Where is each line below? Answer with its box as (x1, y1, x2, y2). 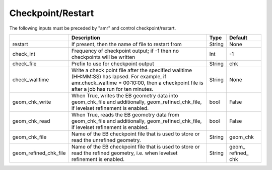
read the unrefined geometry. (71, 136, 141, 143)
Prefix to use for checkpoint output (71, 60, 155, 67)
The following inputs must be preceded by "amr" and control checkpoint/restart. (9, 25, 176, 31)
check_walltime (12, 76, 49, 83)
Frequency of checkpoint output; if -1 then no (71, 47, 179, 54)
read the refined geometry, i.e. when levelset (71, 149, 178, 156)
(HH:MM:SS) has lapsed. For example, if (71, 73, 167, 80)
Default (229, 34, 248, 41)
